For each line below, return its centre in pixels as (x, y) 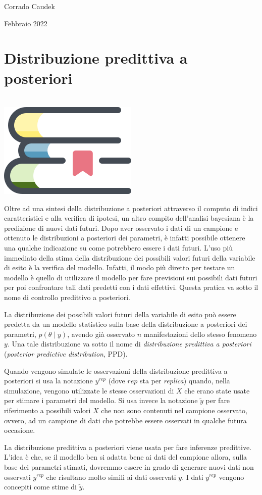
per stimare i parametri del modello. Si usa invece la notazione (101, 400)
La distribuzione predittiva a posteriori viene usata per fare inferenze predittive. (128, 447)
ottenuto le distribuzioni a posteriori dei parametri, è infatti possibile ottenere (125, 238)
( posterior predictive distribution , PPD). (66, 354)
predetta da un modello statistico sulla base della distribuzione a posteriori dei (126, 324)
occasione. (20, 430)
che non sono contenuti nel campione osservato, (174, 410)
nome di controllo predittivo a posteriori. (67, 297)
